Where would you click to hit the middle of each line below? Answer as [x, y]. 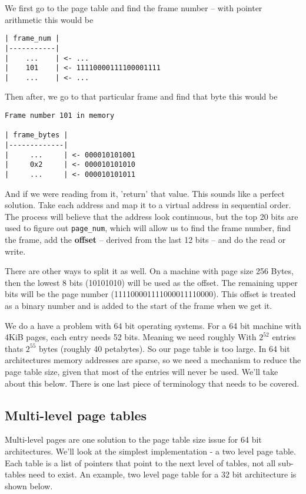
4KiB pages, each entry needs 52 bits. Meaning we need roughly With [131, 337]
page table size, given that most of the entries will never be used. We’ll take [142, 372]
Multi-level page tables [76, 415]
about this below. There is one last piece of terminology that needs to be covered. [152, 383]
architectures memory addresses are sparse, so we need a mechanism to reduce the [153, 360]
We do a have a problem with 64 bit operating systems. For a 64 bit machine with [153, 325]
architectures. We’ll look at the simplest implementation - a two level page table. [150, 451]
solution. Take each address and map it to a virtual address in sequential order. [148, 205]
